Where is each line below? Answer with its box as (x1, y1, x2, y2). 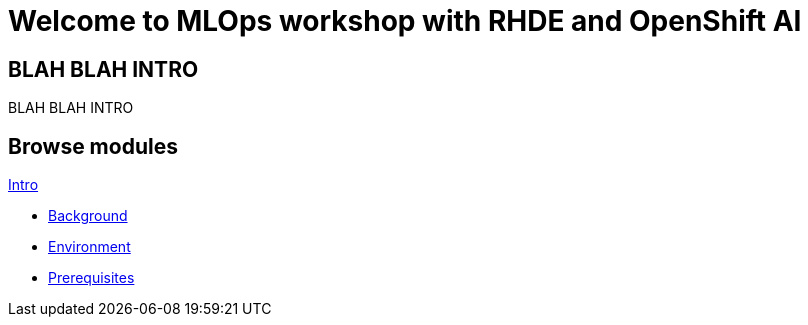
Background (48, 207, 128, 225)
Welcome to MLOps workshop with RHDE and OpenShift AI (8, 4, 802, 38)
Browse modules (8, 133, 178, 159)
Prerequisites (48, 269, 135, 287)
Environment (48, 238, 131, 256)
